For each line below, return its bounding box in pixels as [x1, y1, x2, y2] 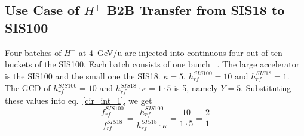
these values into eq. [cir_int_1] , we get [5, 94, 152, 106]
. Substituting [241, 82, 291, 94]
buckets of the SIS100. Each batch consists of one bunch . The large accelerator [5, 58, 300, 70]
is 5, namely [174, 82, 218, 94]
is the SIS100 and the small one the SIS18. [5, 69, 161, 82]
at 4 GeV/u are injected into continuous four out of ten [78, 46, 282, 58]
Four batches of [5, 46, 62, 58]
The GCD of [5, 82, 51, 94]
